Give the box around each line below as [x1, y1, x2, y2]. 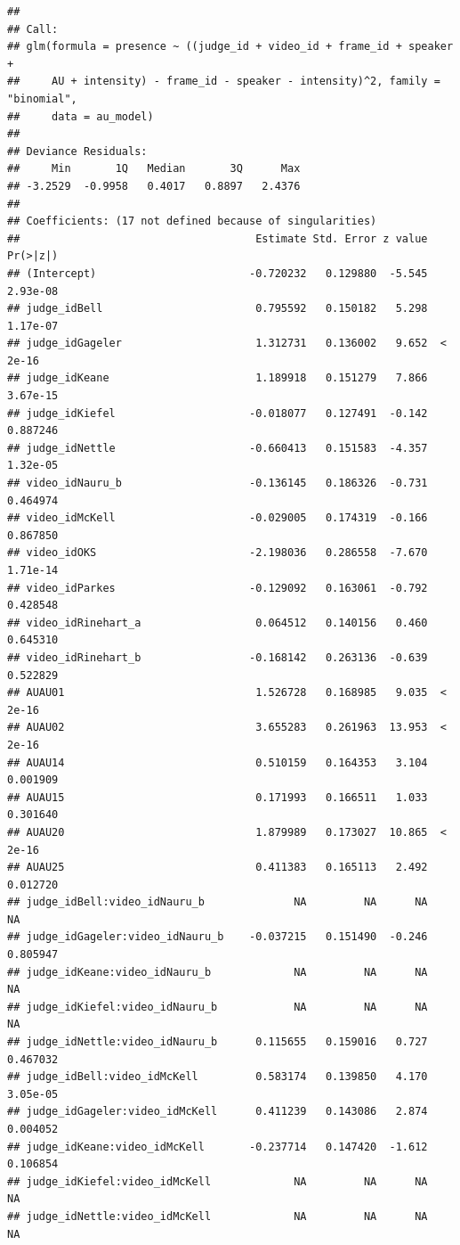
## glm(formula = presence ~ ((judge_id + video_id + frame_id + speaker [7, 40, 454, 53]
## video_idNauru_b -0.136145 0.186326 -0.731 [7, 477, 428, 490]
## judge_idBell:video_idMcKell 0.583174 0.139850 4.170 [7, 1070, 428, 1084]
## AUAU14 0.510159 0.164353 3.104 [7, 756, 428, 769]
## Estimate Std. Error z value [7, 232, 428, 245]
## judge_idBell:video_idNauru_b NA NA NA [7, 896, 428, 909]
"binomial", [7, 92, 77, 105]
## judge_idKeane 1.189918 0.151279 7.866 [7, 372, 428, 385]
